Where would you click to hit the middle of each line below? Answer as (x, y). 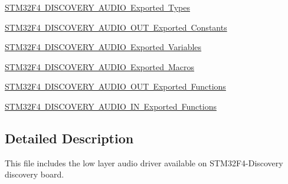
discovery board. (35, 174)
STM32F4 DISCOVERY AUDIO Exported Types (97, 7)
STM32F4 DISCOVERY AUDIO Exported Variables (103, 47)
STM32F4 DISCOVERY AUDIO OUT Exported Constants (116, 27)
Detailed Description (69, 138)
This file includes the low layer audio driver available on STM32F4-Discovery (144, 162)
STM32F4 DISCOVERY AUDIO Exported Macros (100, 66)
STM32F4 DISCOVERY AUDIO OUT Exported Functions (115, 86)
